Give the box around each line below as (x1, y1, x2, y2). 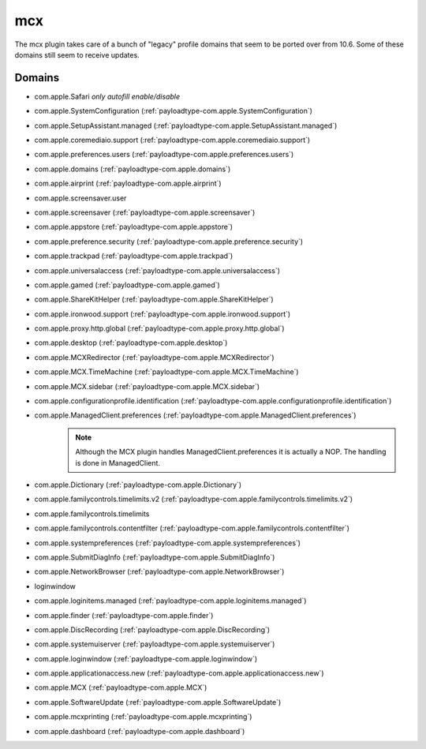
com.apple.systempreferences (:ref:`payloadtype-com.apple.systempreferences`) (34, 537, 301, 548)
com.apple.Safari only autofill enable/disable (34, 92, 181, 101)
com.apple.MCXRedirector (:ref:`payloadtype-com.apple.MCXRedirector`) (34, 352, 275, 362)
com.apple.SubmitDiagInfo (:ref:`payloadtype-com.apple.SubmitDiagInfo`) (34, 552, 275, 562)
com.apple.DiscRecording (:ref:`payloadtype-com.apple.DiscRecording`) (34, 624, 271, 635)
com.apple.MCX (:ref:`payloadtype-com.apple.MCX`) (34, 683, 207, 692)
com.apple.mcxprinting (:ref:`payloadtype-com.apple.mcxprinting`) (34, 712, 252, 721)
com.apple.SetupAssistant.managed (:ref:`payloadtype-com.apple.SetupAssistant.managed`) (34, 121, 338, 130)
